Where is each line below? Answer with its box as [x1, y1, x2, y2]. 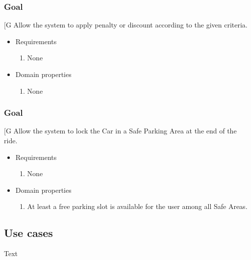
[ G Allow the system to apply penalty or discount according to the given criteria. [4, 20, 248, 30]
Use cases [4, 225, 53, 240]
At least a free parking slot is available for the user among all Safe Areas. [27, 201, 248, 211]
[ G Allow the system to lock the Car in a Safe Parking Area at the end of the [4, 126, 237, 136]
